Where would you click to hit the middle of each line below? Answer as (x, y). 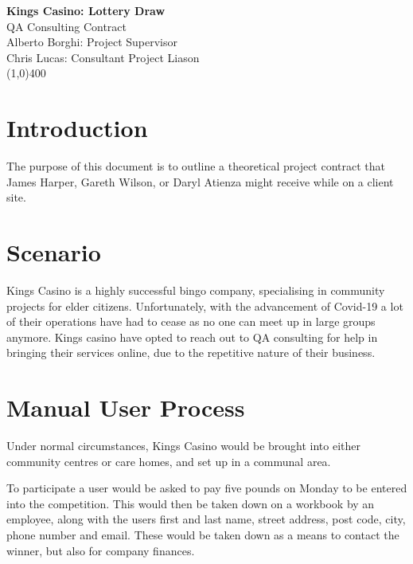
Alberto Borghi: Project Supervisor (92, 42)
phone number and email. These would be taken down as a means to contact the (203, 535)
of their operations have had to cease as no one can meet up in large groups (191, 321)
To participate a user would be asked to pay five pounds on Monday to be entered (207, 488)
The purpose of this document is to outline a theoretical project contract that (196, 166)
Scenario (54, 252)
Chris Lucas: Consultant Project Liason (103, 57)
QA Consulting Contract (67, 26)
